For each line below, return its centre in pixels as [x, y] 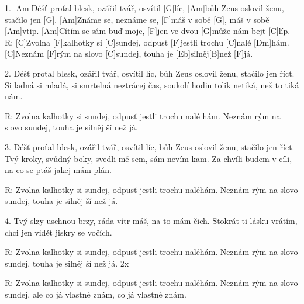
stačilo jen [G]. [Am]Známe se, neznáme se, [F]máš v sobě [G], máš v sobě [137, 19]
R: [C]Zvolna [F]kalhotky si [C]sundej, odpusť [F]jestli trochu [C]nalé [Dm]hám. [147, 42]
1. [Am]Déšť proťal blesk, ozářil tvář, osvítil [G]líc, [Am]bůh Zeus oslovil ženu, [144, 8]
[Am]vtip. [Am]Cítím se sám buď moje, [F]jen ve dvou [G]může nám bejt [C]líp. [148, 31]
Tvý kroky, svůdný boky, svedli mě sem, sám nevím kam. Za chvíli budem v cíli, [148, 158]
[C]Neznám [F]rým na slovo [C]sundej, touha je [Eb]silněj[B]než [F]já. [129, 53]
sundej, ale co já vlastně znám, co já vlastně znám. [96, 294]
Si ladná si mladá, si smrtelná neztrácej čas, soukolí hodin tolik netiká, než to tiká [152, 84]
